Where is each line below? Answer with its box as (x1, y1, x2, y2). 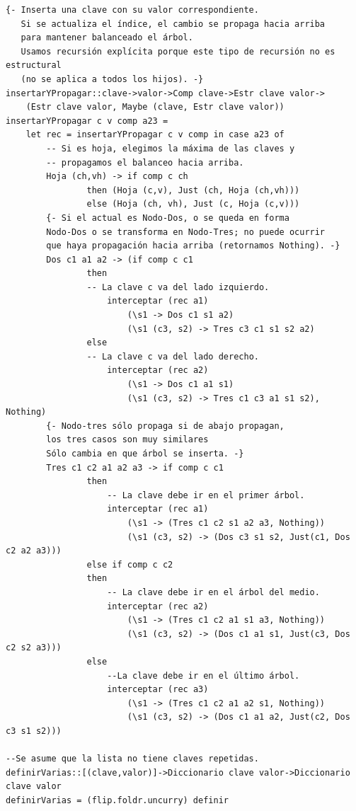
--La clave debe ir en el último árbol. (107, 670, 300, 681)
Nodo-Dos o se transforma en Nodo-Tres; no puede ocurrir (46, 226, 326, 237)
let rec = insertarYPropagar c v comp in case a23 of (25, 130, 285, 140)
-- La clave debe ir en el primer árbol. (107, 490, 305, 500)
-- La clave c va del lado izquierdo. (86, 282, 270, 292)
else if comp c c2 (86, 559, 173, 570)
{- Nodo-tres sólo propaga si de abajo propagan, (46, 420, 285, 431)
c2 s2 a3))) (6, 643, 62, 653)
